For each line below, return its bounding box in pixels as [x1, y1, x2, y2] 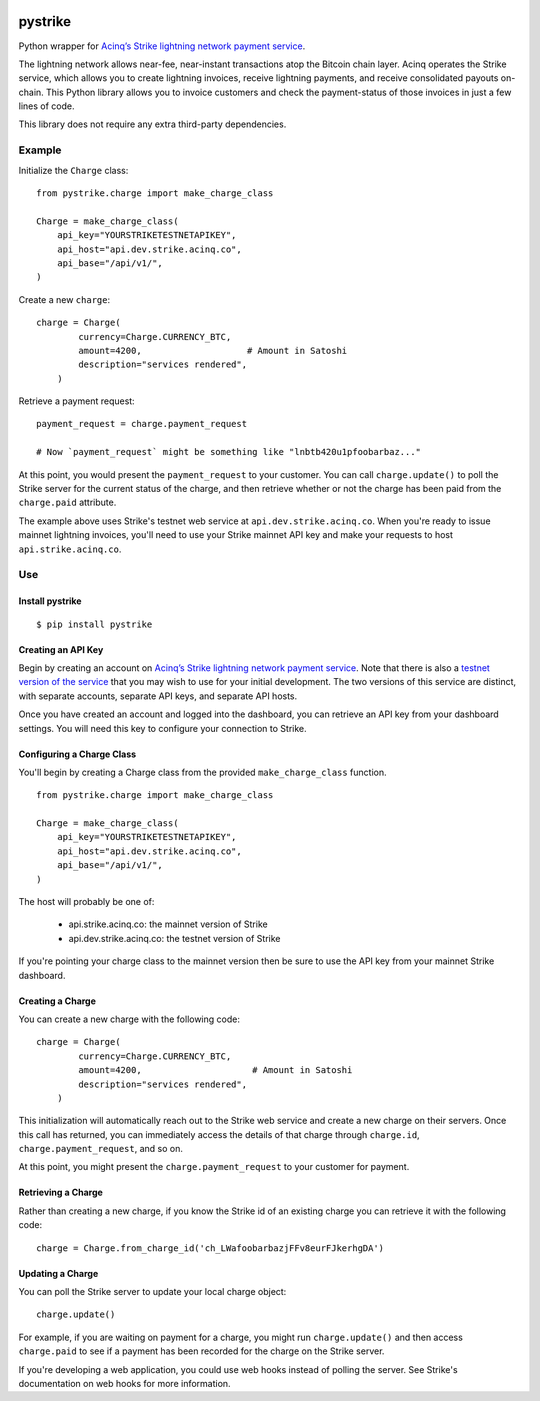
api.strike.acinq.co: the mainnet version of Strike [68, 918, 269, 930]
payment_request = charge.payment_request [36, 418, 248, 430]
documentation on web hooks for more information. [18, 1378, 231, 1389]
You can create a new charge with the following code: [18, 1013, 240, 1025]
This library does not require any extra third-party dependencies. [18, 118, 287, 130]
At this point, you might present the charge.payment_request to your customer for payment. [18, 1161, 410, 1173]
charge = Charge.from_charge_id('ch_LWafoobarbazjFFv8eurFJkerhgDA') [36, 1242, 385, 1254]
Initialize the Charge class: [18, 164, 129, 176]
